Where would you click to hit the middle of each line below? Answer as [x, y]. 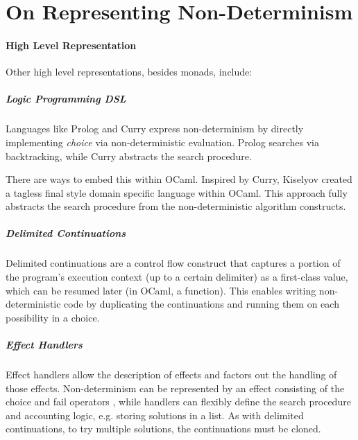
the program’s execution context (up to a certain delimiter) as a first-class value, [177, 277]
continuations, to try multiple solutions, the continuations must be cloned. [163, 429]
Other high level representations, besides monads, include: [129, 72]
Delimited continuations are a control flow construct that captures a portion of [173, 263]
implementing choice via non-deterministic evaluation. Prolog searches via [162, 142]
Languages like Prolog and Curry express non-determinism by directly [155, 129]
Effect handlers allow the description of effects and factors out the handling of [171, 374]
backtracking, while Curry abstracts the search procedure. [129, 156]
